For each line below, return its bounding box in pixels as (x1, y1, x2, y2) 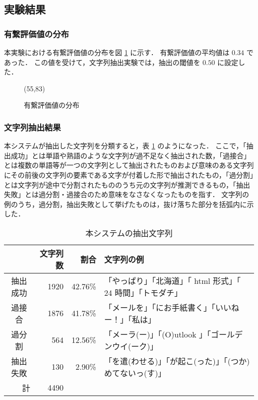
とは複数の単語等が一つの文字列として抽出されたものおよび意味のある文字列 (4, 160, 254, 170)
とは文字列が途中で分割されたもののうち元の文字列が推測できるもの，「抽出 (4, 179, 250, 190)
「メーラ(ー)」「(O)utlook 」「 (104, 328, 211, 340)
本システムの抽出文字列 (85, 227, 173, 239)
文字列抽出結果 (4, 121, 61, 133)
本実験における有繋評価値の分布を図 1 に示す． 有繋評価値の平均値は (4, 47, 230, 57)
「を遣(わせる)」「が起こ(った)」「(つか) (104, 355, 250, 367)
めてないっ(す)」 (104, 367, 166, 379)
